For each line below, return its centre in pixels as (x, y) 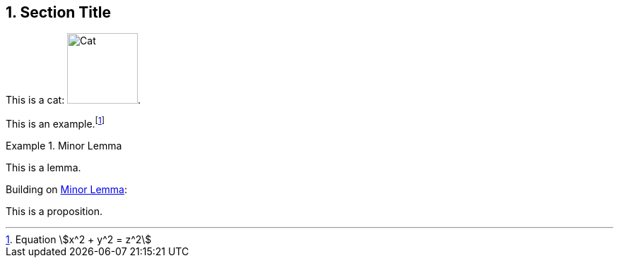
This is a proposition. (54, 212)
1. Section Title (58, 12)
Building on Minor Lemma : (67, 190)
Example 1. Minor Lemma (64, 146)
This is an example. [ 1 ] (55, 123)
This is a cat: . (73, 100)
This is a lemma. (43, 168)
